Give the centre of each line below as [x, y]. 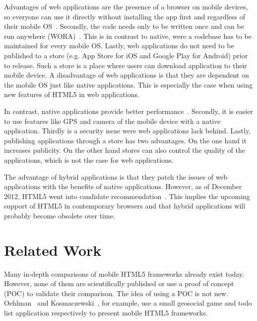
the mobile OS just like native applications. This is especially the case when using [128, 84]
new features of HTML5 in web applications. [72, 94]
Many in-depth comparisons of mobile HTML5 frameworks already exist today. [124, 273]
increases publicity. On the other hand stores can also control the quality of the [125, 150]
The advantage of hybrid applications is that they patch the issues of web [116, 176]
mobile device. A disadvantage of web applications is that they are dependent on [127, 75]
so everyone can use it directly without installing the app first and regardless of [125, 16]
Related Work [53, 250]
